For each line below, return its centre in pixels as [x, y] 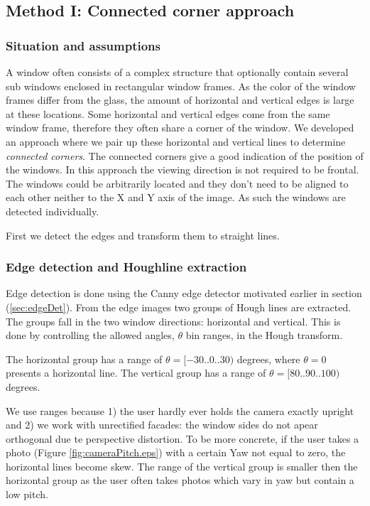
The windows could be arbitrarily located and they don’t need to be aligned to [177, 183]
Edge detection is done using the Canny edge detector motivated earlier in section [184, 293]
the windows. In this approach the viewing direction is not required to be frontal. [183, 169]
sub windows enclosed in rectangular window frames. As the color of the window [181, 86]
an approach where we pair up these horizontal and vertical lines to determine [176, 141]
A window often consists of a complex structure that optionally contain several [177, 72]
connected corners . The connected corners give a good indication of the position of [185, 155]
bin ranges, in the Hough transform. [264, 335]
